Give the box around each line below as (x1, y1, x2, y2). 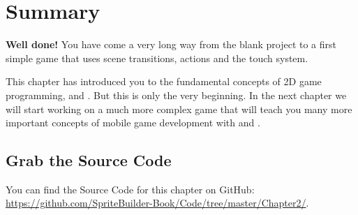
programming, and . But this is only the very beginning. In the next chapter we (6, 87, 347, 102)
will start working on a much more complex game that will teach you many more (6, 101, 352, 116)
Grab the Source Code (6, 149, 172, 171)
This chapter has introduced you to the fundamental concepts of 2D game (6, 74, 322, 89)
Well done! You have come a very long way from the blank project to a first (6, 37, 337, 52)
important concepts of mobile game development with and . (6, 115, 260, 130)
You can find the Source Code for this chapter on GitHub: (6, 181, 255, 196)
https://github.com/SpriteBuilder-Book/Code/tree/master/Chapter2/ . (6, 195, 309, 210)
